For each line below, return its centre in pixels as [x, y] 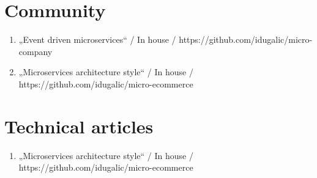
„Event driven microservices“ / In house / [97, 39]
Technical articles [79, 126]
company [35, 51]
